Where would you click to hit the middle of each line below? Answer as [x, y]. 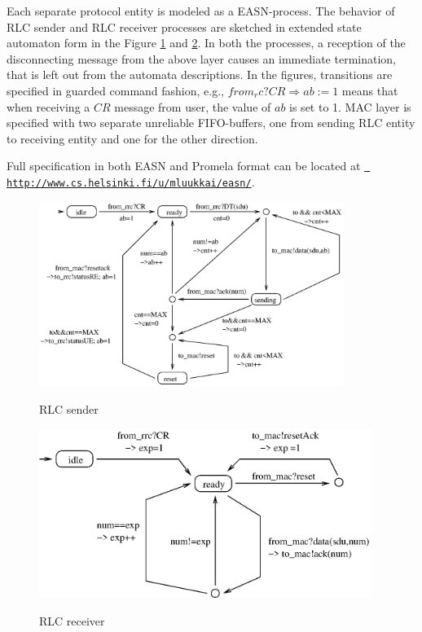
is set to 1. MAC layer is [350, 106]
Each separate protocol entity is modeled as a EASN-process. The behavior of [201, 11]
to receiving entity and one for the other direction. [132, 138]
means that [370, 90]
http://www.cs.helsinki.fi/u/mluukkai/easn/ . [131, 182]
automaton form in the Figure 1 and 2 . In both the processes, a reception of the [206, 43]
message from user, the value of [193, 106]
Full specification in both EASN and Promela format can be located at [184, 166]
